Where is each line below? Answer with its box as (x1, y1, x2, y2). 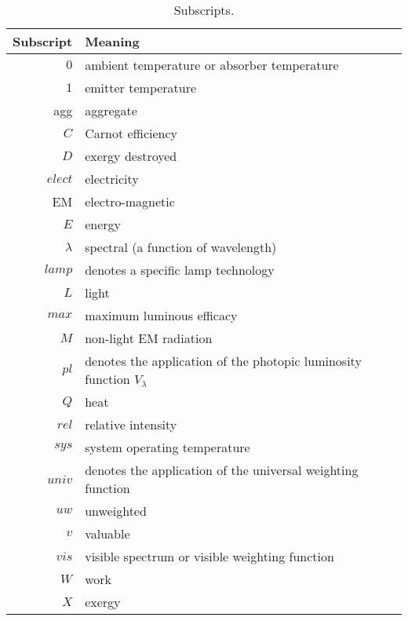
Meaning (85, 32, 140, 50)
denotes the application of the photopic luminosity (85, 352, 362, 370)
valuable (85, 524, 130, 542)
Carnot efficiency (85, 124, 177, 142)
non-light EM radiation (85, 329, 213, 347)
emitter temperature (85, 79, 197, 97)
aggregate (85, 101, 137, 119)
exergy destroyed (85, 147, 177, 165)
